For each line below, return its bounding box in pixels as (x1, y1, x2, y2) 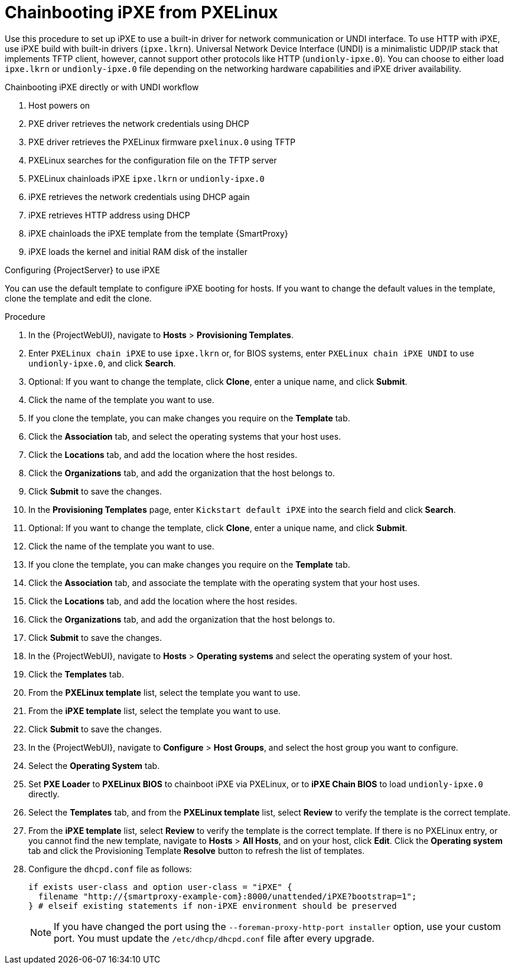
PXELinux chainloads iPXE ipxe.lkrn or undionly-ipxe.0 (28, 173, 265, 184)
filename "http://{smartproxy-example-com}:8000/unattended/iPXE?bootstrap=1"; (38, 891, 417, 901)
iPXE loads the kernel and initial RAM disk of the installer (28, 246, 247, 257)
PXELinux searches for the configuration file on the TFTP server (28, 155, 277, 165)
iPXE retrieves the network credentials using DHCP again (28, 191, 250, 202)
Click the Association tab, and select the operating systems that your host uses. (28, 431, 341, 441)
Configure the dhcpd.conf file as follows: (28, 863, 192, 874)
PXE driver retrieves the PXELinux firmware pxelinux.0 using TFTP (28, 136, 296, 147)
